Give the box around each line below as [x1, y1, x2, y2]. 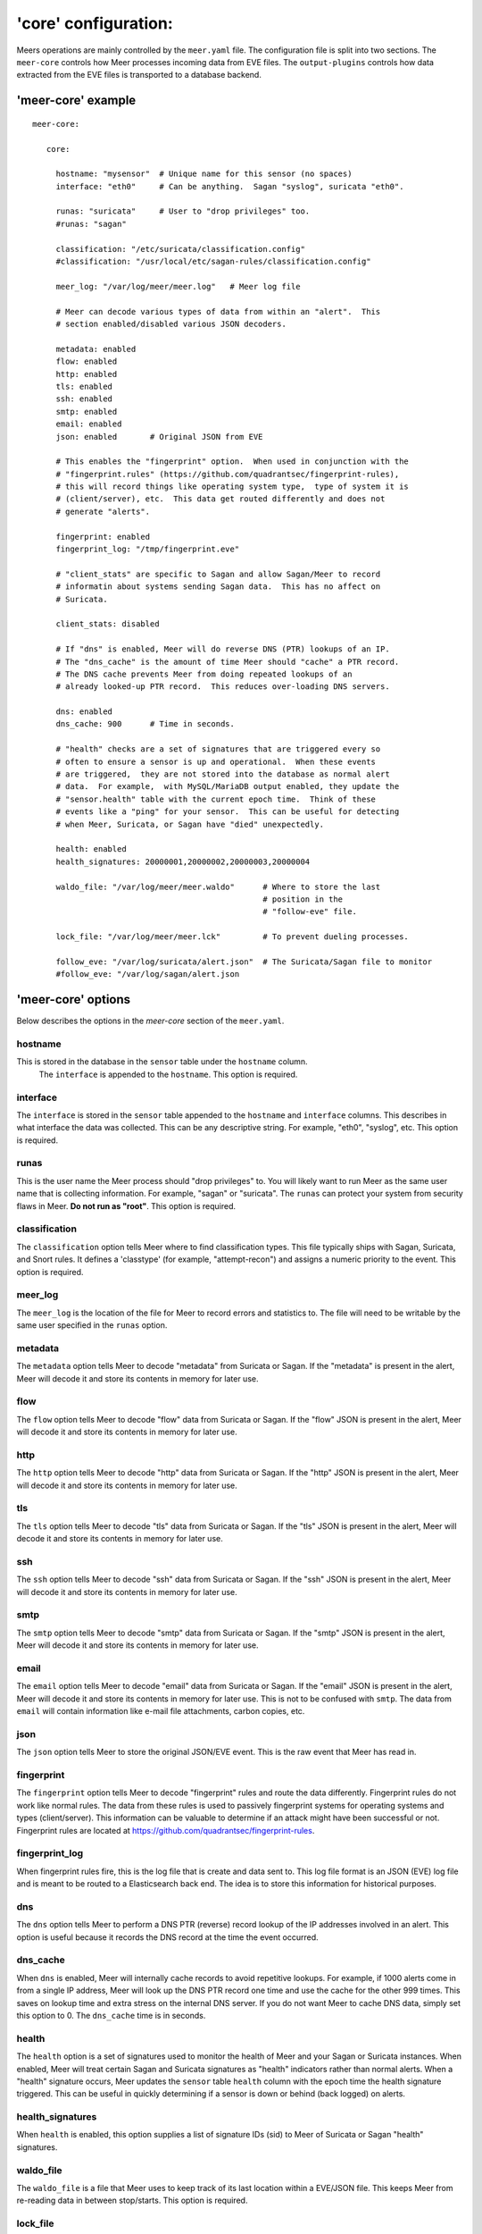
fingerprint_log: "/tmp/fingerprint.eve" [55, 544, 240, 554]
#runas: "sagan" [55, 219, 127, 229]
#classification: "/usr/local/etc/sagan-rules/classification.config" [55, 256, 371, 267]
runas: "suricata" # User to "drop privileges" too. [55, 206, 311, 216]
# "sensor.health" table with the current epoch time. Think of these [55, 794, 377, 804]
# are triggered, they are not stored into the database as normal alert [55, 769, 390, 779]
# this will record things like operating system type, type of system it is [55, 482, 410, 491]
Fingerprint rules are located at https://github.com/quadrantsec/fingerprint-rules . [16, 1825, 315, 1835]
